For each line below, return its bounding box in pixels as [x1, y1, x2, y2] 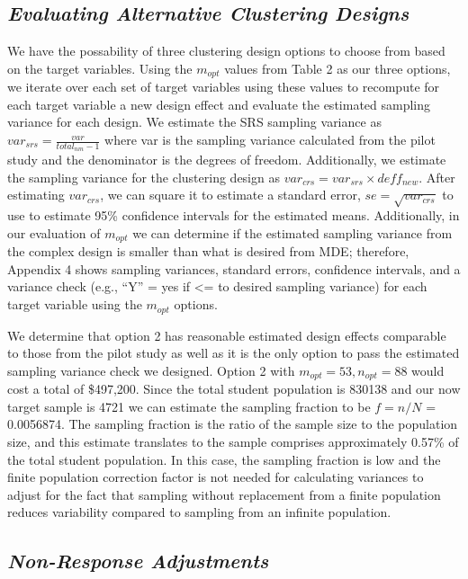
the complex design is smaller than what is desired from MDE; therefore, [7, 242, 409, 261]
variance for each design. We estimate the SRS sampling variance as [7, 112, 382, 131]
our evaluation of [7, 223, 101, 242]
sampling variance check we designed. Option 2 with [7, 361, 295, 379]
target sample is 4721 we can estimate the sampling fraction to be [7, 396, 371, 415]
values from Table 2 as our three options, [224, 58, 451, 77]
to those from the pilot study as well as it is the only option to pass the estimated [7, 343, 460, 362]
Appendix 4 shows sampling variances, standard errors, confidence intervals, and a [7, 259, 461, 278]
